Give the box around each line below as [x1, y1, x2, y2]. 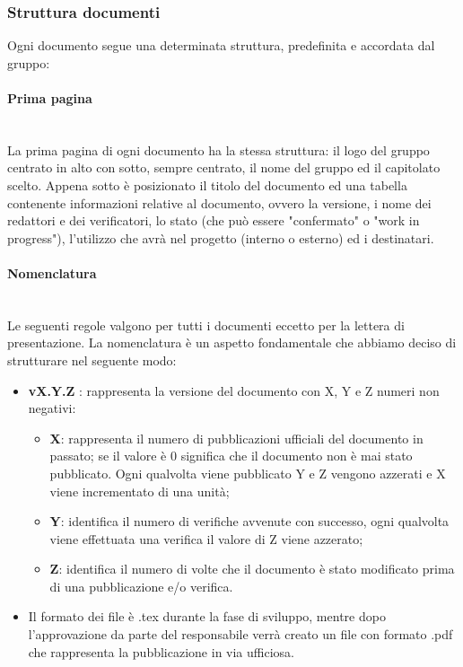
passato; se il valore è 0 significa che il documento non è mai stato [49, 446, 413, 465]
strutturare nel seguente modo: [7, 350, 177, 369]
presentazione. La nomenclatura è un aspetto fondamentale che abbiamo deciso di [7, 333, 457, 352]
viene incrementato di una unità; [49, 481, 230, 500]
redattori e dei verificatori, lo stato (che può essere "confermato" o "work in [7, 211, 420, 230]
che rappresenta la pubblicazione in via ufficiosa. [28, 642, 294, 661]
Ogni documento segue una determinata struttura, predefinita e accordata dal [7, 36, 435, 55]
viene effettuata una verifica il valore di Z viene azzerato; [49, 529, 363, 548]
